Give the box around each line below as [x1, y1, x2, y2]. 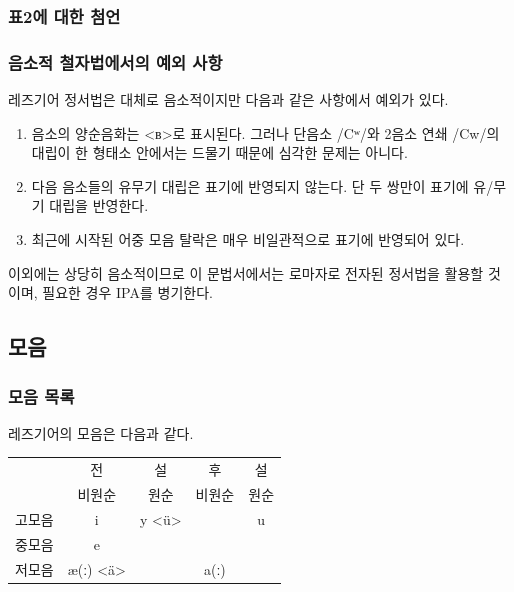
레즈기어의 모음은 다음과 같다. [8, 422, 194, 443]
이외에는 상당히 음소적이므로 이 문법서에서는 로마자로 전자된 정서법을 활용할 [8, 262, 484, 283]
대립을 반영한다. [49, 195, 149, 216]
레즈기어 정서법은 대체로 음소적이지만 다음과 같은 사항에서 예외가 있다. [8, 89, 449, 110]
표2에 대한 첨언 [8, 3, 121, 28]
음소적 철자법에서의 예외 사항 [8, 49, 223, 74]
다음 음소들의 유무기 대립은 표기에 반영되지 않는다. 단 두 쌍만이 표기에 [31, 175, 469, 196]
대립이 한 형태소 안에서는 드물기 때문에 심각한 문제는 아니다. [31, 142, 408, 163]
